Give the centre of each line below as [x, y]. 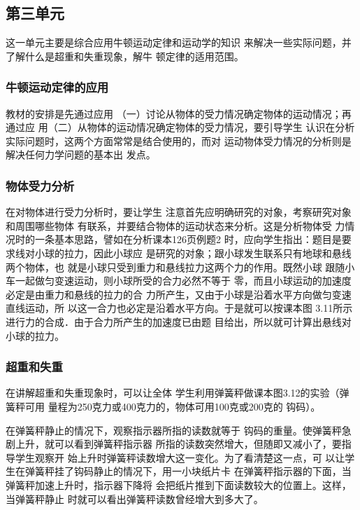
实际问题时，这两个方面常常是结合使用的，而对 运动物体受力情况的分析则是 [179, 140]
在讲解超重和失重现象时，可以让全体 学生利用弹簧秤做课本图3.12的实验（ [173, 393]
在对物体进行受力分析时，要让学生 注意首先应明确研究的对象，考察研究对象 [179, 212]
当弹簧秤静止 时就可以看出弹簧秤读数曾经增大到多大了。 [135, 498]
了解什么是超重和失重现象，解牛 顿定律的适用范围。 [125, 56]
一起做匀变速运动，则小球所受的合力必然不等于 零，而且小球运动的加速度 [183, 281]
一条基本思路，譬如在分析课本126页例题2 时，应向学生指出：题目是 [188, 239]
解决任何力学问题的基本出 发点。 [81, 154]
